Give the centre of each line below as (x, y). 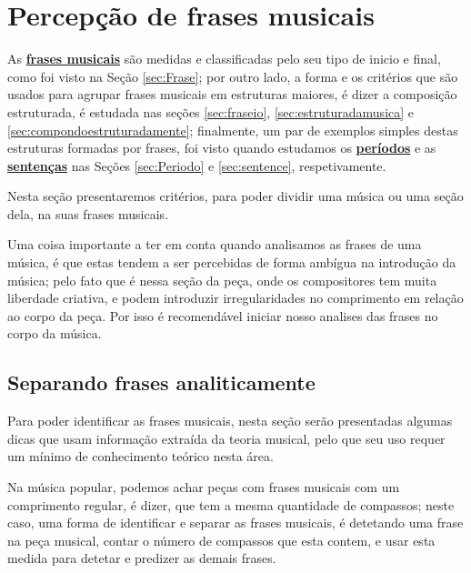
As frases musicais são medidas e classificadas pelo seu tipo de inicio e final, (224, 59)
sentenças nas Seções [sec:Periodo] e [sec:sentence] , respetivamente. (197, 165)
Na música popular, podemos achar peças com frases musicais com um (204, 487)
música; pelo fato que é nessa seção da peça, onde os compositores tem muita (222, 280)
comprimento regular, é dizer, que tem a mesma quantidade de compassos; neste (231, 504)
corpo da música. (55, 333)
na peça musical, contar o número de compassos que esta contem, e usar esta (221, 540)
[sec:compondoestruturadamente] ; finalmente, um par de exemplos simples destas (233, 130)
